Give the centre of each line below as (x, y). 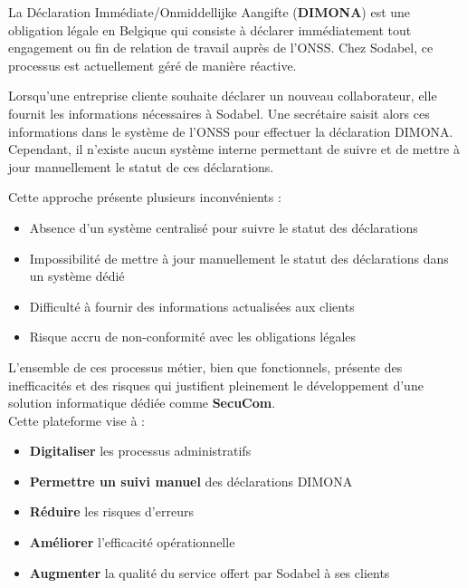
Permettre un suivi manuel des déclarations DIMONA (191, 481)
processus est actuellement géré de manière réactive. (152, 65)
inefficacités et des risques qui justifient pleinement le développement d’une (216, 385)
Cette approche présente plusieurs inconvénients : (145, 197)
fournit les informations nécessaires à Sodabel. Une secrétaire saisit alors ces (219, 113)
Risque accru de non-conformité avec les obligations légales (193, 337)
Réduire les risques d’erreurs (111, 511)
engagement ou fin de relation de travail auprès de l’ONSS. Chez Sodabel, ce (221, 48)
